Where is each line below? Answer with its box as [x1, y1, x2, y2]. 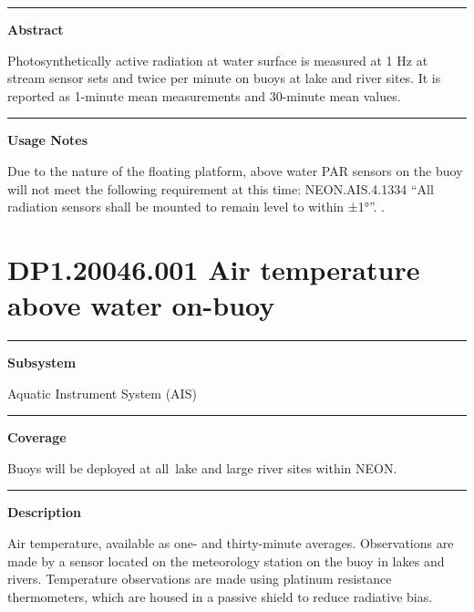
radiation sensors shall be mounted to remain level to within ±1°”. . [7, 197, 386, 216]
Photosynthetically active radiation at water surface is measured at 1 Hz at [7, 50, 428, 69]
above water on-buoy [7, 286, 275, 324]
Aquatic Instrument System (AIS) [7, 383, 197, 402]
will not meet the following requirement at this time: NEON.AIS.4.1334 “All [7, 179, 434, 198]
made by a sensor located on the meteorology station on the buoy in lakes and [7, 551, 445, 570]
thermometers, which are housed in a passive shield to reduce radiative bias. [7, 586, 433, 606]
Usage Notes [7, 130, 88, 150]
